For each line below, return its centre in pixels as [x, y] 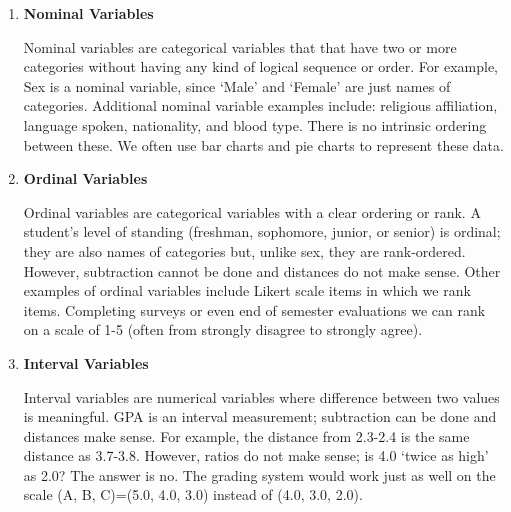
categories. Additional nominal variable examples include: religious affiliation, [260, 105]
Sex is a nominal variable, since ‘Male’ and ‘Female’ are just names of [237, 85]
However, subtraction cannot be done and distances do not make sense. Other [262, 270]
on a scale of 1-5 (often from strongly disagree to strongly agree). [223, 329]
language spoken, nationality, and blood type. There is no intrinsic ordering [255, 124]
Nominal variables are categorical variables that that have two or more [240, 46]
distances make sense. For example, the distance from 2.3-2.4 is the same [246, 435]
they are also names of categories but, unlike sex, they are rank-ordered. [244, 250]
